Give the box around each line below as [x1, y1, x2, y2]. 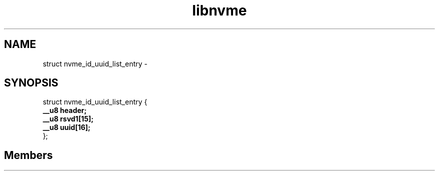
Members [4, 148, 53, 161]
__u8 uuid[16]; [43, 123, 91, 132]
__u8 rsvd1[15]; [43, 114, 94, 123]
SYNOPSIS [4, 76, 59, 89]
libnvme [192, 2, 247, 19]
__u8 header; [43, 106, 87, 115]
